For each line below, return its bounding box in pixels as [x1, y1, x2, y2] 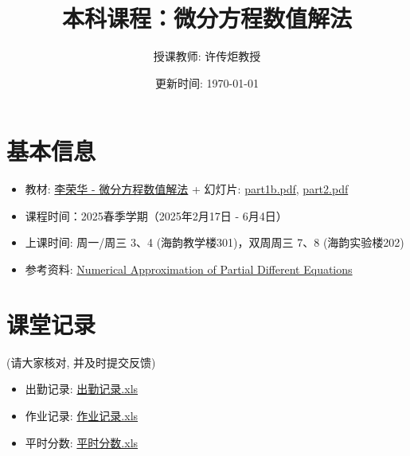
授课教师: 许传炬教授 [153, 48, 261, 64]
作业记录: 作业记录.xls [25, 407, 139, 423]
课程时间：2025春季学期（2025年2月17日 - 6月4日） [25, 207, 287, 224]
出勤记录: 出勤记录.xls [25, 380, 139, 397]
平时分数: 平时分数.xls [25, 434, 139, 450]
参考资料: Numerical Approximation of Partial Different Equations [25, 261, 353, 278]
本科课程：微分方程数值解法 [61, 2, 352, 34]
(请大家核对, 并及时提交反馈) [6, 353, 156, 370]
